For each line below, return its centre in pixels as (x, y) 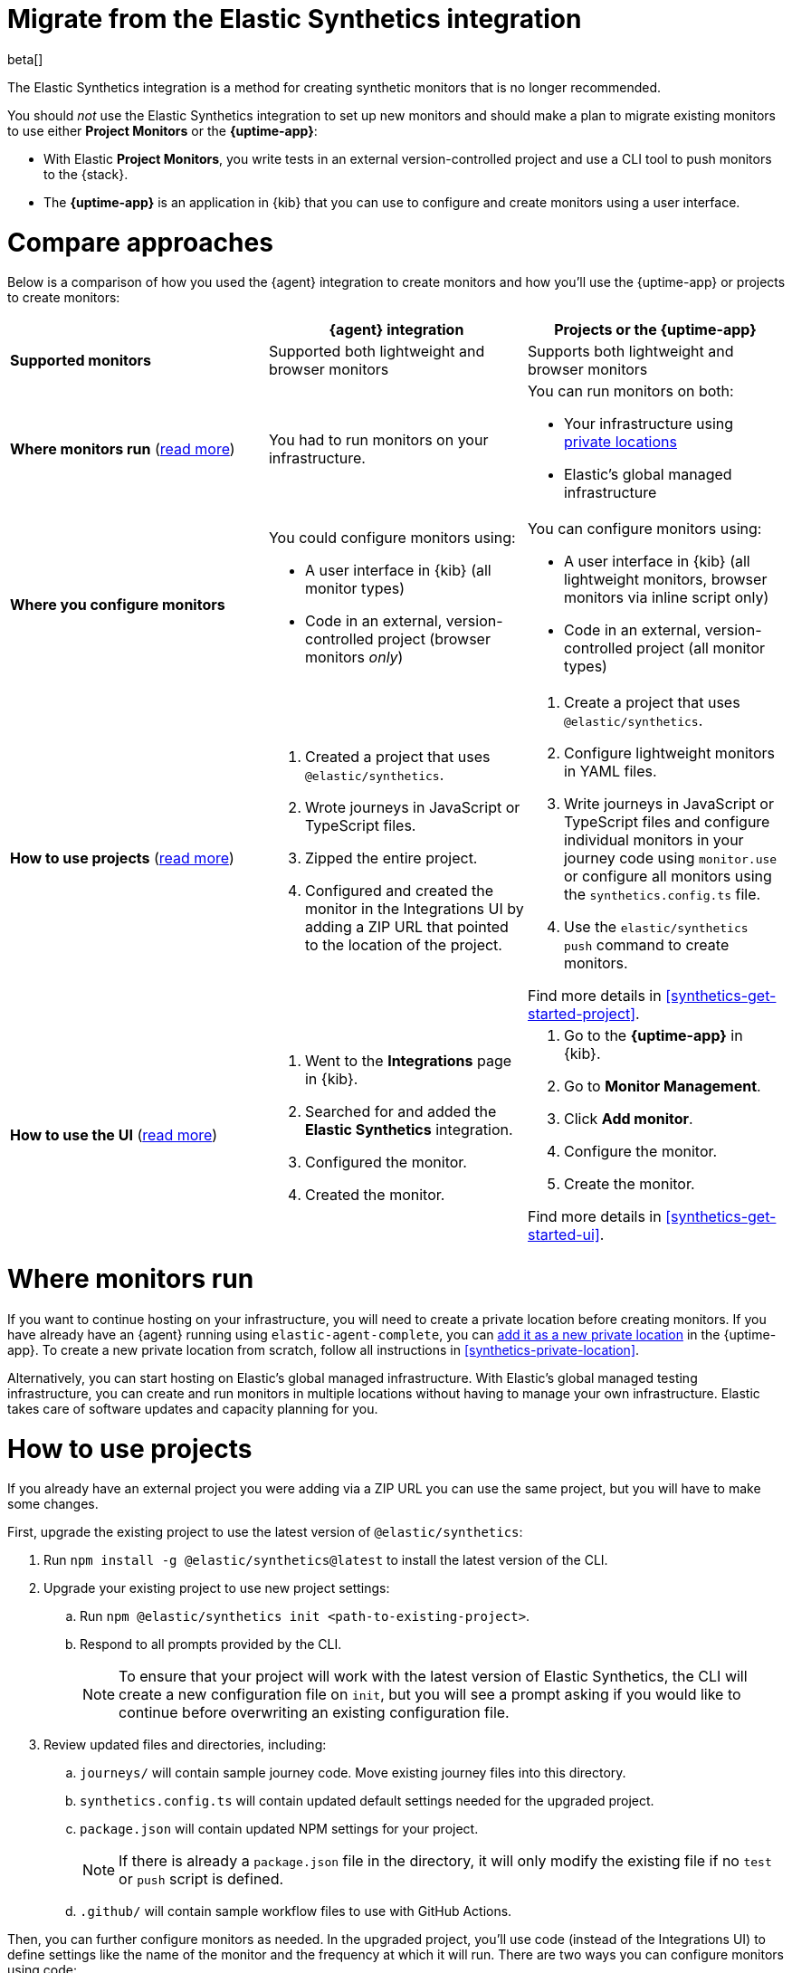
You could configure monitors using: (392, 538)
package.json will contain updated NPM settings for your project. (279, 1829)
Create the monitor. (629, 1184)
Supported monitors (81, 361)
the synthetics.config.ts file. (662, 895)
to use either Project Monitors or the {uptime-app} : (162, 130)
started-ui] (563, 1235)
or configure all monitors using (668, 877)
